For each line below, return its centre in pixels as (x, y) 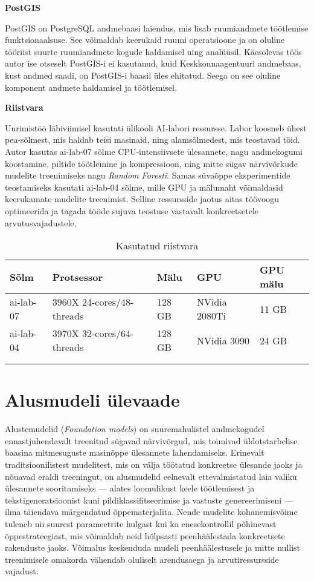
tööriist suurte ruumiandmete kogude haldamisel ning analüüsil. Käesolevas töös (153, 51)
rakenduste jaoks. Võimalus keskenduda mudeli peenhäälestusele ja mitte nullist (153, 547)
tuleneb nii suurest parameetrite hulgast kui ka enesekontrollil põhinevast (141, 523)
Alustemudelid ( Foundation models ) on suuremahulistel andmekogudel (135, 429)
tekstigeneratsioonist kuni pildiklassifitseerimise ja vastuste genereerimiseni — (149, 500)
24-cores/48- (108, 302)
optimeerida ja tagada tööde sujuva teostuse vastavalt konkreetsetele (132, 210)
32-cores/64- (108, 333)
